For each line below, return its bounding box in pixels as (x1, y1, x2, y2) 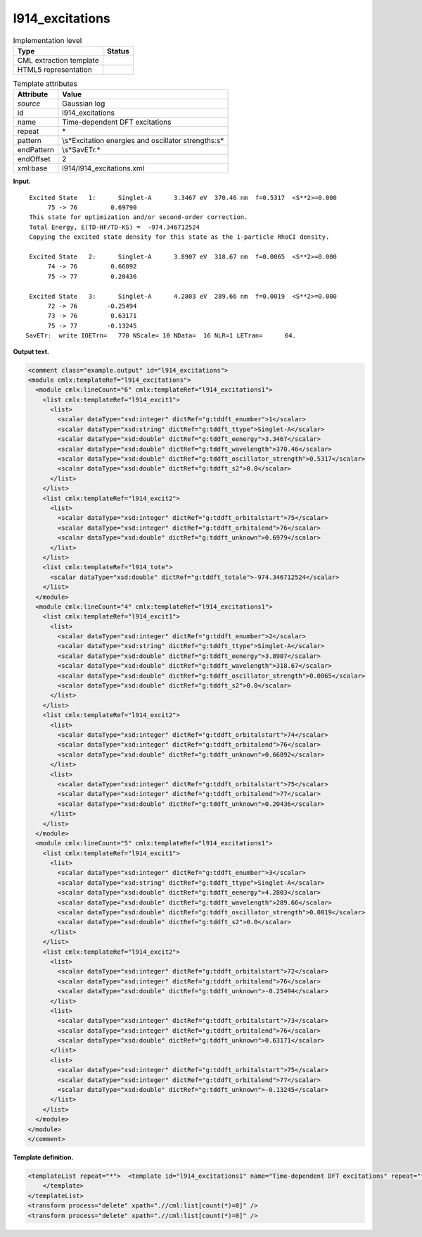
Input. (13, 177, 31, 186)
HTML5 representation (17, 64, 93, 74)
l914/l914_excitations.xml (62, 163, 145, 173)
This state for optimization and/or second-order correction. (29, 213, 248, 221)
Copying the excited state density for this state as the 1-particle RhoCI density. (29, 233, 330, 241)
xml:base (17, 163, 48, 173)
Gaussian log (62, 99, 105, 108)
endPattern (17, 145, 54, 155)
